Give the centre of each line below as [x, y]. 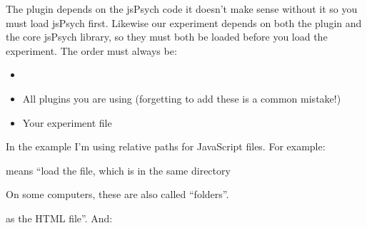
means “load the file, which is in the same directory [118, 170]
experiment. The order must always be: [91, 50]
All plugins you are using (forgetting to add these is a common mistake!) [182, 98]
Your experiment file [67, 122]
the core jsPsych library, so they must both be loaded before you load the [167, 37]
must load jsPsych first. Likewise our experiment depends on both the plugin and [184, 22]
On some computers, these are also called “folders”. [117, 194]
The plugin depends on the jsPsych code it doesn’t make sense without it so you [182, 9]
